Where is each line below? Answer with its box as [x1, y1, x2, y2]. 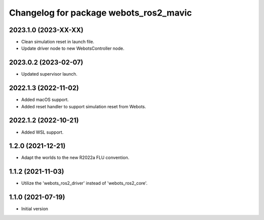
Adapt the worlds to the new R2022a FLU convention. [21, 155, 130, 160]
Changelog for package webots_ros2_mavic [9, 7, 192, 18]
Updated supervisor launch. [21, 71, 78, 77]
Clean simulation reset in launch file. [21, 39, 95, 45]
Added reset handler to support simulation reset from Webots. [21, 103, 146, 109]
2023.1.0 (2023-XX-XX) [9, 26, 84, 34]
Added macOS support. [21, 97, 69, 102]
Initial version [21, 206, 48, 212]
